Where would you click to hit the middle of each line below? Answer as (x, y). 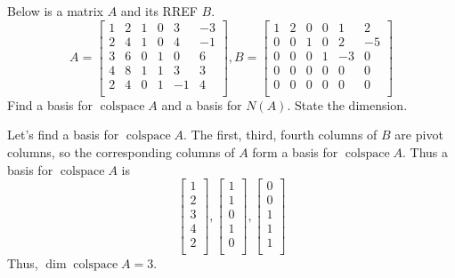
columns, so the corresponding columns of (121, 151)
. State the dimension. (347, 104)
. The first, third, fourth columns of (280, 135)
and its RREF (159, 11)
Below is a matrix (56, 11)
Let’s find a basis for (63, 135)
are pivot (419, 135)
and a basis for (202, 104)
